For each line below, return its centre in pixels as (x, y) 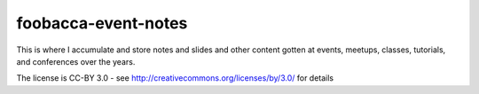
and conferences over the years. (76, 61)
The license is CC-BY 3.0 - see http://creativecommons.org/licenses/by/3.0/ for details (175, 78)
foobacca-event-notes (102, 23)
